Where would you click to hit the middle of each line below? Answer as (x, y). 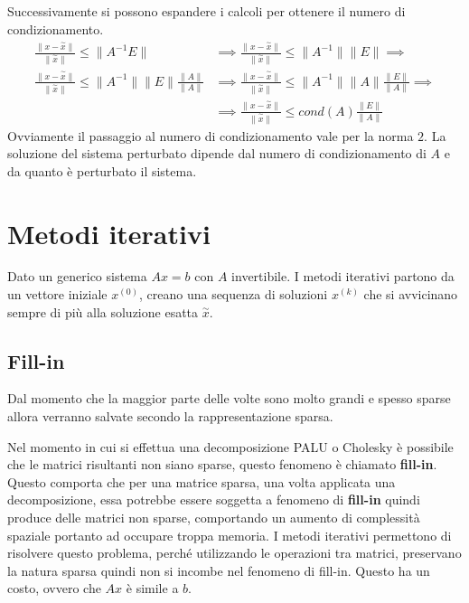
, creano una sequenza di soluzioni (233, 294)
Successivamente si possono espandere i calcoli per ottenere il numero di (206, 11)
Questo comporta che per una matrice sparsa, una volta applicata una (202, 481)
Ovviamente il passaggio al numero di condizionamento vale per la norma (211, 135)
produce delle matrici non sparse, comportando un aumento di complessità (214, 517)
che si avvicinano (411, 294)
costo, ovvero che (54, 588)
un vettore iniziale (57, 294)
